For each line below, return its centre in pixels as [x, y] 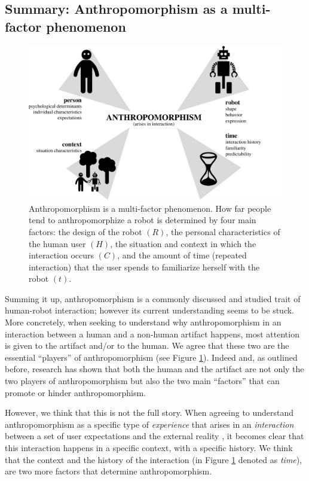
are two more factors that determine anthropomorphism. [108, 471]
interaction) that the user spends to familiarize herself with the [144, 267]
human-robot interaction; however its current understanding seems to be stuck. [150, 310]
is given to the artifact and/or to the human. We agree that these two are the [147, 345]
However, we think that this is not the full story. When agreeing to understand [149, 412]
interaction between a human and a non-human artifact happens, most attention [152, 334]
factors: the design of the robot [85, 231]
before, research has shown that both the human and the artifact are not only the [154, 369]
